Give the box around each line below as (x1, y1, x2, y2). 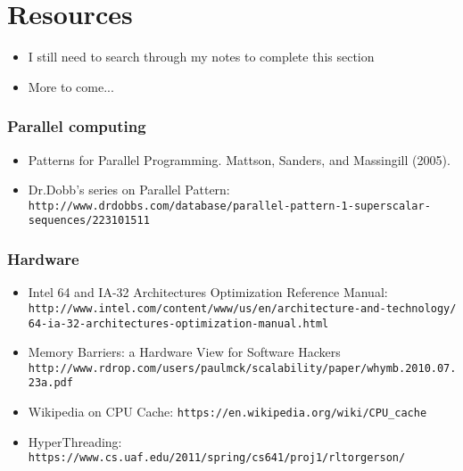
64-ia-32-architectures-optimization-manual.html (28, 317, 329, 330)
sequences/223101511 (28, 214, 150, 227)
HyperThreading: (28, 432, 122, 450)
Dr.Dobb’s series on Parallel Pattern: (28, 180, 230, 199)
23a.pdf (28, 376, 73, 390)
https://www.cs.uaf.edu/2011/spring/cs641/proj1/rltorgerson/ (28, 451, 406, 465)
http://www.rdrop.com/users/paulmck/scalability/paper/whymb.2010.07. (28, 361, 457, 375)
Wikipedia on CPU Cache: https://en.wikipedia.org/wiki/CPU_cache (28, 402, 427, 421)
